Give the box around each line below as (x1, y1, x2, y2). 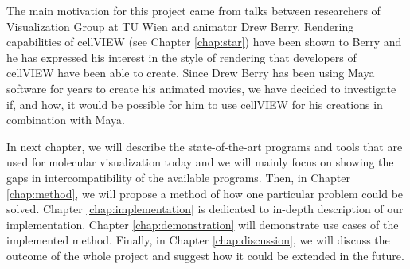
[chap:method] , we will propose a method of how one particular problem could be (6, 185, 404, 201)
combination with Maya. (6, 111, 125, 128)
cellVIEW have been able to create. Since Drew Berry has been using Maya (6, 64, 375, 81)
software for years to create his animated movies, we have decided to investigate (6, 80, 396, 96)
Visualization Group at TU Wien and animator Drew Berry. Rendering (6, 18, 354, 34)
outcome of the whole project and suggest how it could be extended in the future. (6, 247, 404, 263)
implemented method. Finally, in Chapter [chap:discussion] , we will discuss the (6, 232, 390, 248)
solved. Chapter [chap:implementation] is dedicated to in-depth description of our (6, 201, 404, 217)
